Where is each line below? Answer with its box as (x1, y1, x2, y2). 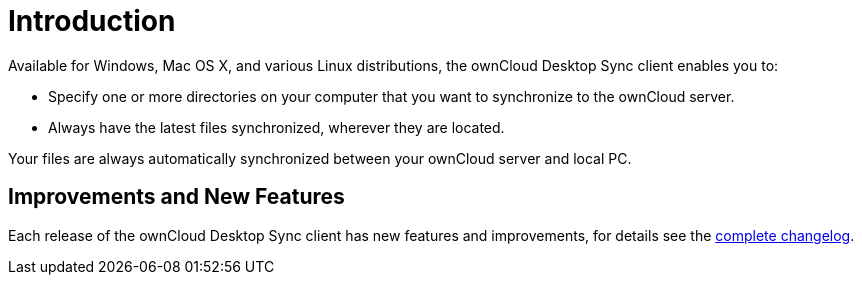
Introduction (8, 4, 176, 38)
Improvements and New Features (8, 184, 345, 210)
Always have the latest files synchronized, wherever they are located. (48, 118, 505, 136)
